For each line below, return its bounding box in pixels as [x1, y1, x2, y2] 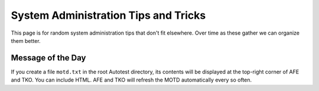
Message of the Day [11, 53, 86, 63]
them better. [11, 37, 41, 44]
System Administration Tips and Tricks [11, 9, 206, 22]
